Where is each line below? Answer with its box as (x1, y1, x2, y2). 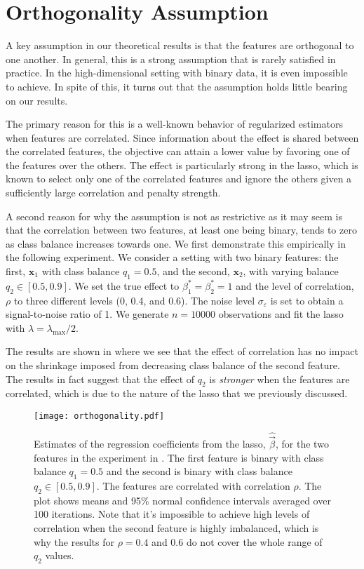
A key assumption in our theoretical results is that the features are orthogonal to (6, 38, 354, 53)
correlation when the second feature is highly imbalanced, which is (34, 521, 319, 535)
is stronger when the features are (209, 371, 350, 386)
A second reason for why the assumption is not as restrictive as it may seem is (6, 208, 342, 223)
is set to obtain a (270, 293, 344, 307)
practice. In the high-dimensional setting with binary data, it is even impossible (6, 65, 348, 80)
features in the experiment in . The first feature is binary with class (34, 450, 324, 464)
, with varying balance (243, 264, 339, 279)
